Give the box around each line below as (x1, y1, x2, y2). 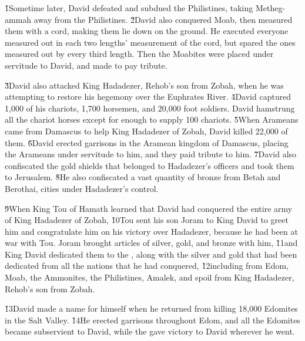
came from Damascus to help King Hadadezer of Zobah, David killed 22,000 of (5, 124, 288, 137)
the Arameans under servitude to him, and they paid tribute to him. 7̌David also (5, 148, 297, 160)
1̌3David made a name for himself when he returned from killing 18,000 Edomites (5, 302, 298, 315)
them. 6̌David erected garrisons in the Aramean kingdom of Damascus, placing (5, 136, 289, 148)
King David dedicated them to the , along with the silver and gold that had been (5, 248, 297, 260)
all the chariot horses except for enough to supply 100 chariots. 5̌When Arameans (5, 113, 299, 126)
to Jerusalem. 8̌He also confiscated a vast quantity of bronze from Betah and (5, 171, 281, 183)
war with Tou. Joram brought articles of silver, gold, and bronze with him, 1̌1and (5, 237, 298, 249)
